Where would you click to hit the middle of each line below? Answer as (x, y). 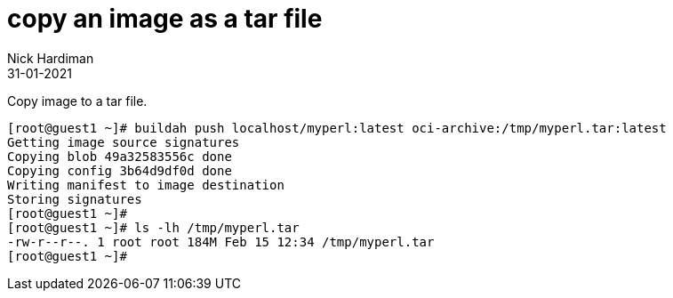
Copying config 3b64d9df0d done (120, 170)
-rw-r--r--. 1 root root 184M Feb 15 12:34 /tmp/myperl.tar (221, 242)
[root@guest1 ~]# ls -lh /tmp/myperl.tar (153, 227)
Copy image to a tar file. (77, 101)
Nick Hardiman (51, 58)
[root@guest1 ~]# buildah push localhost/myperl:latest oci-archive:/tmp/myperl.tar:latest (337, 128)
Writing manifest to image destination (146, 185)
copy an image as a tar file (165, 19)
